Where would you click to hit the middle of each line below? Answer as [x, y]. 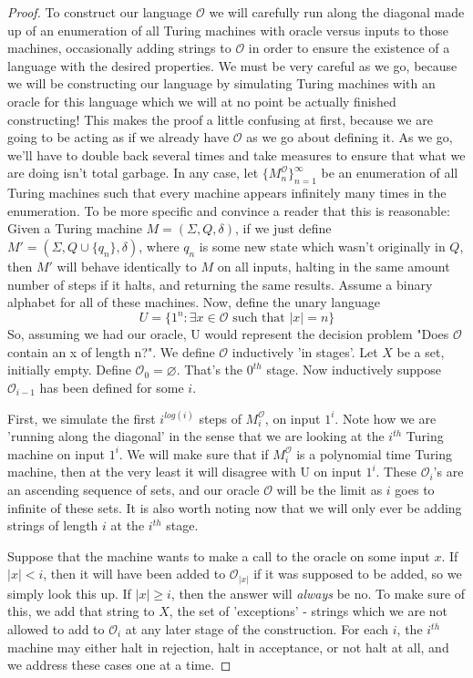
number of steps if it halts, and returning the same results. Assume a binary [220, 284]
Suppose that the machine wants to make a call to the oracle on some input [219, 555]
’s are [448, 472]
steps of [220, 418]
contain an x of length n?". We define [111, 351]
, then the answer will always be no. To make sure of [318, 593]
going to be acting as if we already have [118, 137]
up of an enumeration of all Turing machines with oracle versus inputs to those [228, 30]
